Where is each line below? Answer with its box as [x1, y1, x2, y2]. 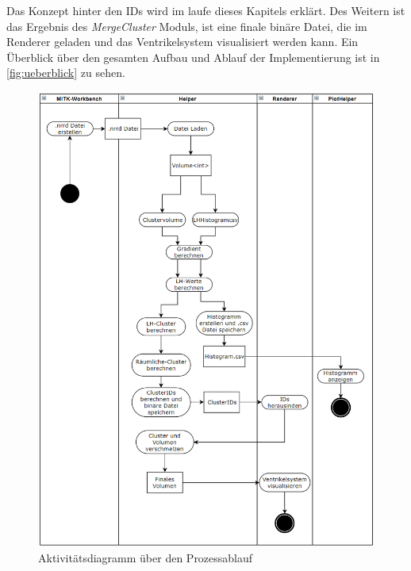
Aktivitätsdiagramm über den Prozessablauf [38, 550, 253, 566]
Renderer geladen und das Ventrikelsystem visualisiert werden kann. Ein [6, 33, 359, 50]
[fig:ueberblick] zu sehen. [6, 64, 125, 81]
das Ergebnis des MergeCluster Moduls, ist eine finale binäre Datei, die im [6, 17, 367, 34]
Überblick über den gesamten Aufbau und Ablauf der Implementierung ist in [6, 48, 380, 65]
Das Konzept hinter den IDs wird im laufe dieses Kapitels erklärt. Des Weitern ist [6, 2, 405, 18]
